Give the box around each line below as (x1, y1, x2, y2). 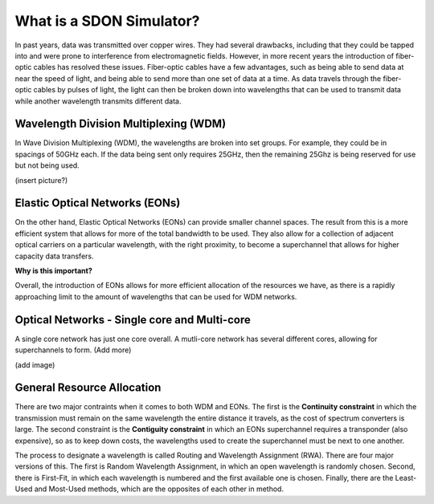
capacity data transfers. (14, 251, 94, 261)
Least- (395, 473, 417, 482)
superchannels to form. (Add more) (14, 345, 132, 355)
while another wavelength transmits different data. (14, 96, 182, 106)
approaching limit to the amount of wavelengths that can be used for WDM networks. (14, 291, 297, 301)
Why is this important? (14, 266, 92, 276)
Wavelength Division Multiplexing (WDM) (14, 117, 227, 131)
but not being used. (14, 161, 80, 170)
